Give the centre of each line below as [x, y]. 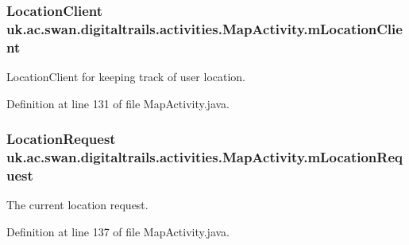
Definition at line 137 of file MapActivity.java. [118, 231]
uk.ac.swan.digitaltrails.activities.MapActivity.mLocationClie [204, 28]
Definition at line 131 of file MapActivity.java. [118, 103]
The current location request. [77, 205]
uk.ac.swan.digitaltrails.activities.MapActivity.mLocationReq [204, 157]
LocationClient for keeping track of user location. [126, 77]
